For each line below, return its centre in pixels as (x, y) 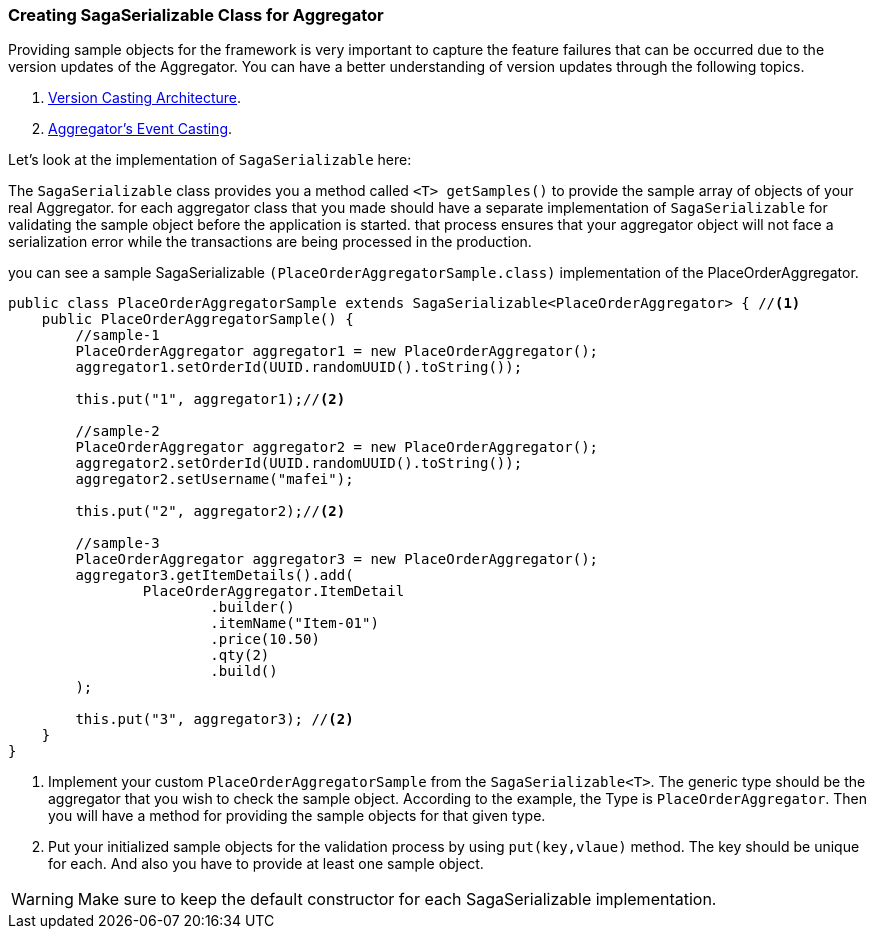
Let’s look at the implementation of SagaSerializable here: (210, 160)
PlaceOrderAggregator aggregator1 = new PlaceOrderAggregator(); (337, 351)
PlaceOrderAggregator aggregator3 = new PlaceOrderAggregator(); (337, 559)
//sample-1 (117, 335)
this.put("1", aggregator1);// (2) (210, 399)
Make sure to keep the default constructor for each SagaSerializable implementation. (397, 899)
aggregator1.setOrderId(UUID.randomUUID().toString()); (299, 367)
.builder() (252, 607)
